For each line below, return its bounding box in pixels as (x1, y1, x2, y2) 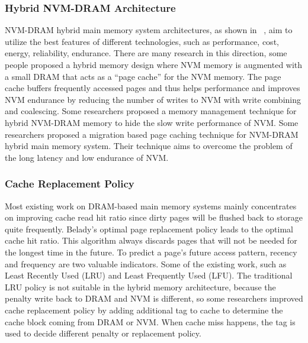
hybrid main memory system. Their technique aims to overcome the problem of (5, 140, 293, 152)
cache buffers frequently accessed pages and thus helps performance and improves (5, 82, 300, 94)
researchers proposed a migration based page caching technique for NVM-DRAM (5, 128, 299, 140)
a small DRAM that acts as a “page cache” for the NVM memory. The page (5, 70, 281, 82)
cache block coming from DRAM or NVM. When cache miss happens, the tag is (5, 315, 296, 328)
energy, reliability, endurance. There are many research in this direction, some (5, 47, 287, 59)
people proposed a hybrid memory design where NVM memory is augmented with (5, 59, 303, 70)
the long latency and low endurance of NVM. (5, 151, 169, 163)
